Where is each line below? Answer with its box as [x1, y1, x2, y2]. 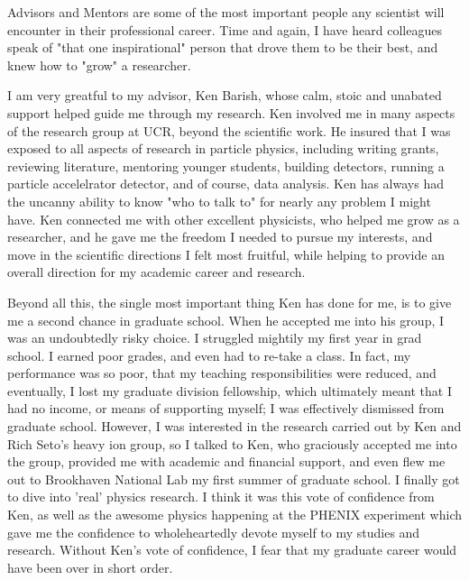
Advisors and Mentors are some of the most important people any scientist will [7, 3, 445, 21]
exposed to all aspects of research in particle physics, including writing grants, [7, 139, 439, 158]
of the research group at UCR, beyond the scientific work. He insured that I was [7, 121, 451, 140]
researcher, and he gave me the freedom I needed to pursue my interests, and [7, 227, 433, 246]
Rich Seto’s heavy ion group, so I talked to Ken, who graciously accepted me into [7, 434, 457, 453]
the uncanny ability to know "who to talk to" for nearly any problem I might [7, 191, 431, 210]
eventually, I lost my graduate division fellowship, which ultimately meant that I [7, 381, 453, 400]
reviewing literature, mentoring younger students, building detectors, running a [7, 156, 445, 175]
